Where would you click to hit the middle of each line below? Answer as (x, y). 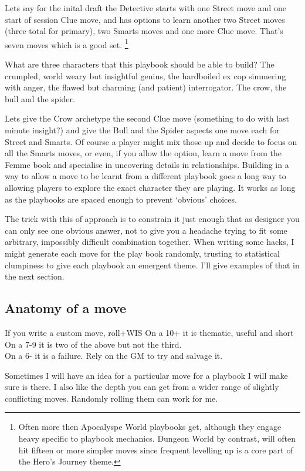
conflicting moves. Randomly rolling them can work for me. (111, 398)
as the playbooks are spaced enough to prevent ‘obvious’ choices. (121, 199)
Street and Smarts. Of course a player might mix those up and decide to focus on (151, 141)
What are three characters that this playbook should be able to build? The (140, 64)
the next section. (35, 276)
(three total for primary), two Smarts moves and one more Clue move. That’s (144, 31)
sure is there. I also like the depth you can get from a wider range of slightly (142, 387)
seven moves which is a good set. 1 (67, 43)
